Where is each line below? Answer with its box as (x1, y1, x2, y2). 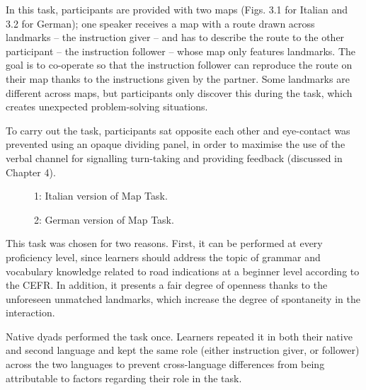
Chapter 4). (6, 164, 56, 179)
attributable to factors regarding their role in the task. (6, 370, 242, 385)
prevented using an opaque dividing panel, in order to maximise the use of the (6, 137, 345, 151)
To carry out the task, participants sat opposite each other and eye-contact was (6, 122, 350, 137)
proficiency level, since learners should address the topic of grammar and (6, 249, 321, 264)
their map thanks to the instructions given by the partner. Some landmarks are (6, 71, 350, 86)
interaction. (6, 305, 55, 320)
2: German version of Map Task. (34, 212, 174, 226)
